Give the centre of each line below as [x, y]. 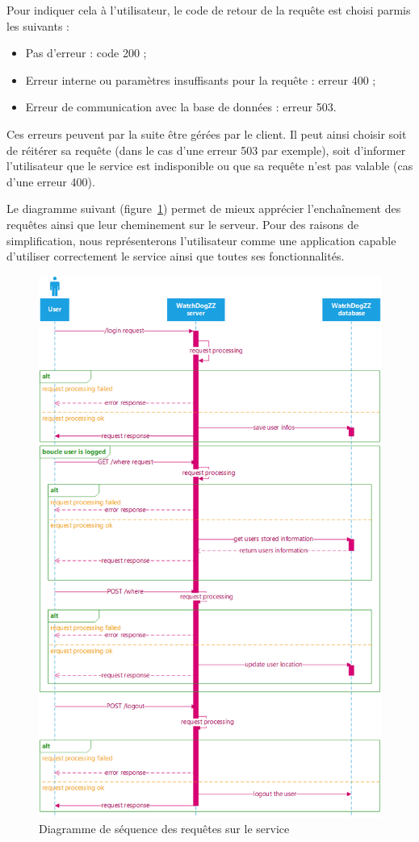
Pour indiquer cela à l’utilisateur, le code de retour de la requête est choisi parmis [209, 10]
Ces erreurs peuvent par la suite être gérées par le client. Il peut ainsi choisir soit [207, 133]
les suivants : [38, 25]
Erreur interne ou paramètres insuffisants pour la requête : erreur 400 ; [201, 79]
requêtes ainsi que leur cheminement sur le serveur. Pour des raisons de [183, 224]
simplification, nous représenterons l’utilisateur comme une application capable [201, 240]
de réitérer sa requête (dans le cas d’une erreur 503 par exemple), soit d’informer [206, 150]
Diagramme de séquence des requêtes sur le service [164, 829]
